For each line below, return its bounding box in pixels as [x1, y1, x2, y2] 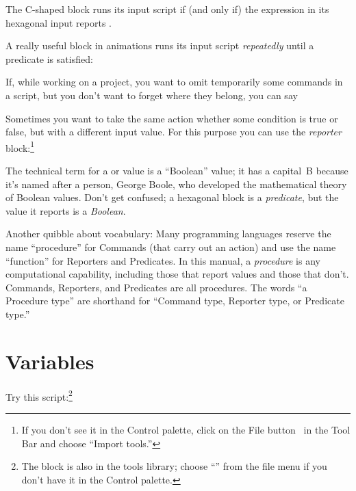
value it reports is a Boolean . [5, 203, 126, 217]
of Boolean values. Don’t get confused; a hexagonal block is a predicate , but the [5, 190, 339, 204]
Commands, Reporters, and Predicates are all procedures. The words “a [5, 280, 307, 294]
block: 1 [5, 138, 35, 155]
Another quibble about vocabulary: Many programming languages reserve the [5, 226, 331, 241]
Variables [5, 347, 94, 375]
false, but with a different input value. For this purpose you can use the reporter [5, 124, 342, 139]
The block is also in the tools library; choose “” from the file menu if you [21, 459, 327, 473]
